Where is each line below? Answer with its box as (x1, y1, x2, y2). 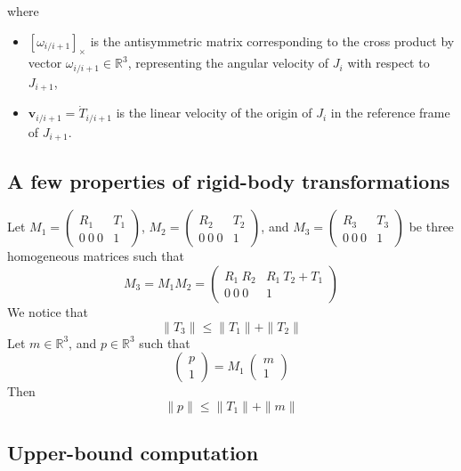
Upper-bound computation (7, 439, 259, 467)
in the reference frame (330, 103, 450, 122)
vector (28, 53, 62, 72)
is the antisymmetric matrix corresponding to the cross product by (90, 31, 455, 50)
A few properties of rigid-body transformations (7, 166, 450, 194)
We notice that (7, 303, 88, 321)
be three (408, 217, 454, 236)
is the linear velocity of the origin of (116, 103, 312, 122)
